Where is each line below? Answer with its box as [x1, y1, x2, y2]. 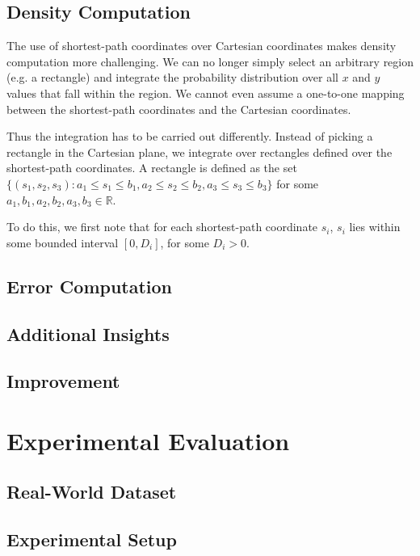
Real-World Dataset [6, 479, 177, 504]
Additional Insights [6, 321, 170, 346]
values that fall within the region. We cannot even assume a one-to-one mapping [6, 84, 405, 101]
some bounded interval [6, 234, 119, 251]
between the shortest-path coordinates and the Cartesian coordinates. [6, 100, 351, 117]
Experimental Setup [6, 527, 177, 552]
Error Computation [6, 273, 173, 298]
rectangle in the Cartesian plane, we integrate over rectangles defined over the [6, 143, 393, 160]
